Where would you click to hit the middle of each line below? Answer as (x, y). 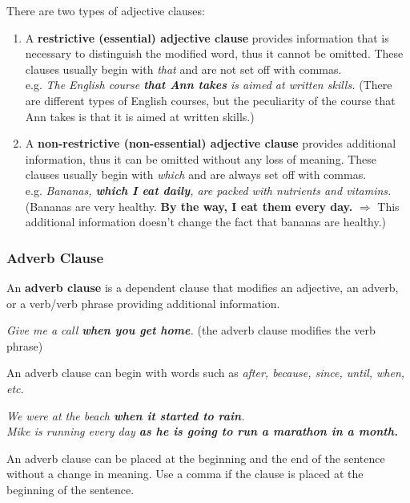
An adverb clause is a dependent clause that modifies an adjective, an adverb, (203, 287)
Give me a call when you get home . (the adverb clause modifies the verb (191, 330)
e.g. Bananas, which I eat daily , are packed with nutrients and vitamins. (208, 190)
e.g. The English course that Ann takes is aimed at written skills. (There (209, 85)
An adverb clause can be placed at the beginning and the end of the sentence (196, 458)
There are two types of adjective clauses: (106, 10)
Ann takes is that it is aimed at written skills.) (140, 116)
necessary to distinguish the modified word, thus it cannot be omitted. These (214, 53)
